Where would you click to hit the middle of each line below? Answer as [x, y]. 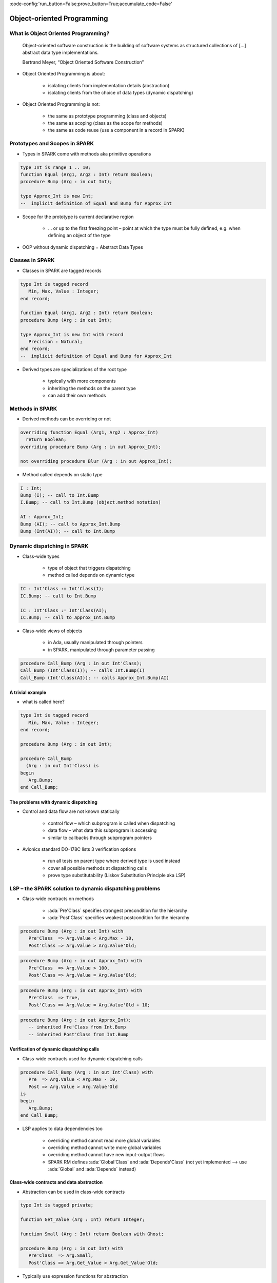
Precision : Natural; [56, 342]
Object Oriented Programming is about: [64, 74]
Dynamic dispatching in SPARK [49, 546]
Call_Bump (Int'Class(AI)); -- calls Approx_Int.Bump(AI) [95, 678]
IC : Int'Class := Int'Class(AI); [64, 610]
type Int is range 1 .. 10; [55, 167]
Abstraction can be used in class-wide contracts [74, 1192]
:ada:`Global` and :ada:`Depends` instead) [92, 1169]
